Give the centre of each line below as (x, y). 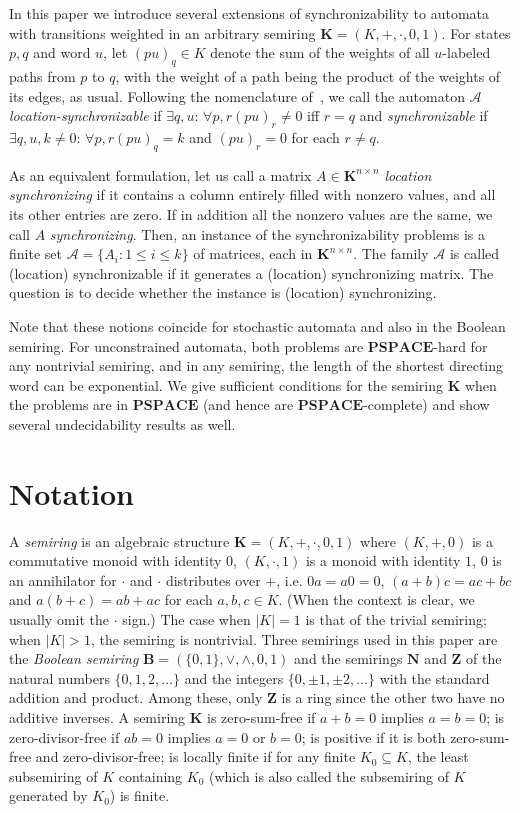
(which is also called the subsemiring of (329, 775)
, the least (438, 756)
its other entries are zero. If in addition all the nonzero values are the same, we (251, 213)
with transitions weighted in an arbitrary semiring (162, 32)
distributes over (213, 579)
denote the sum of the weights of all (320, 52)
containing (150, 775)
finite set (35, 253)
